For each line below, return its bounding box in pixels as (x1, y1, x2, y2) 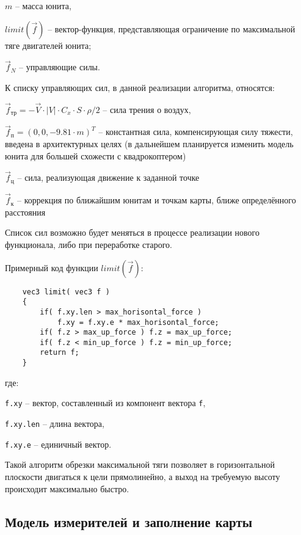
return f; (40, 348, 79, 357)
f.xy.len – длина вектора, (5, 417, 104, 430)
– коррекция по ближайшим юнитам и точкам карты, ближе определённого (16, 194, 296, 206)
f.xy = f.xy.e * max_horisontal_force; (57, 318, 219, 327)
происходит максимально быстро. (5, 482, 129, 495)
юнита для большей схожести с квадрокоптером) (5, 149, 186, 162)
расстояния (5, 205, 46, 218)
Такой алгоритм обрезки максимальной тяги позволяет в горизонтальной (5, 458, 275, 471)
